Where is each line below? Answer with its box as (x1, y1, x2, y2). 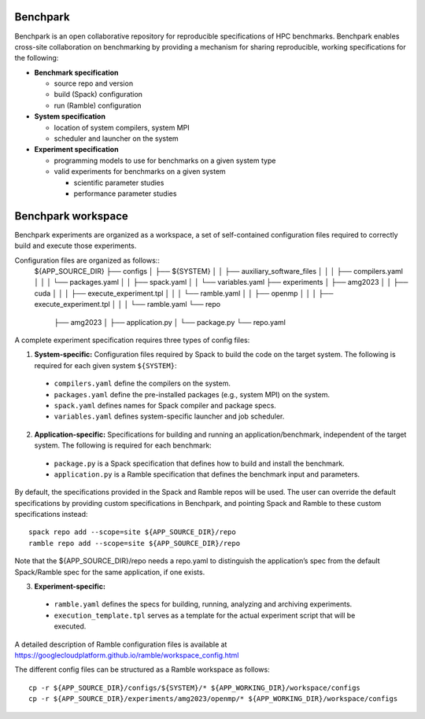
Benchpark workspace (14, 209, 129, 223)
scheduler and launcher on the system (54, 134, 179, 143)
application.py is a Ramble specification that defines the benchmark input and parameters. (54, 469, 360, 479)
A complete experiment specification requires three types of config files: (14, 335, 250, 345)
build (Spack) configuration (54, 90, 143, 99)
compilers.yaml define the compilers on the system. (54, 378, 231, 389)
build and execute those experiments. (14, 241, 137, 251)
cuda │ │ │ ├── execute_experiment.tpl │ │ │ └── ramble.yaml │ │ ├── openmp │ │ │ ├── (34, 288, 334, 298)
